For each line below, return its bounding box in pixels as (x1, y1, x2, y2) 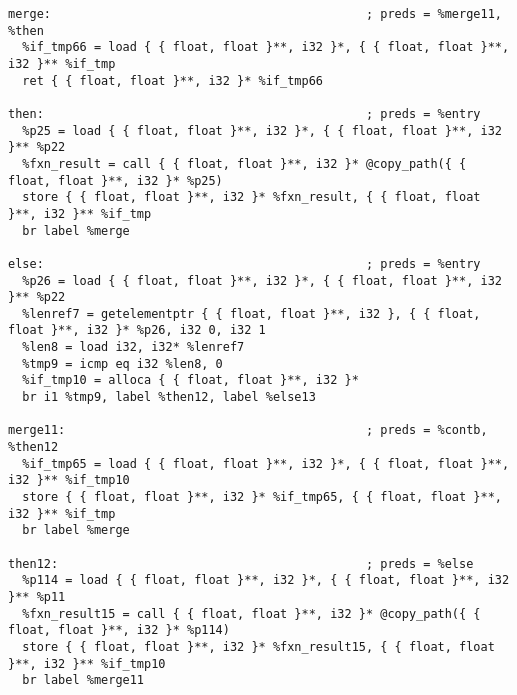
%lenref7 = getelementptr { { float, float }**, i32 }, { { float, (22, 306, 481, 321)
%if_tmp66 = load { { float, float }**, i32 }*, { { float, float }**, (22, 40, 510, 55)
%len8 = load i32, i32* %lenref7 (22, 340, 245, 355)
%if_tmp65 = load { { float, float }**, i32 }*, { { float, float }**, (22, 456, 510, 471)
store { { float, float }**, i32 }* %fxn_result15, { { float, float (22, 639, 495, 654)
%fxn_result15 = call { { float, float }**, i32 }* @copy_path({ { (22, 606, 481, 621)
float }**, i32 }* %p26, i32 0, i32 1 (8, 323, 266, 338)
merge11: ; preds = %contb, (8, 423, 488, 438)
